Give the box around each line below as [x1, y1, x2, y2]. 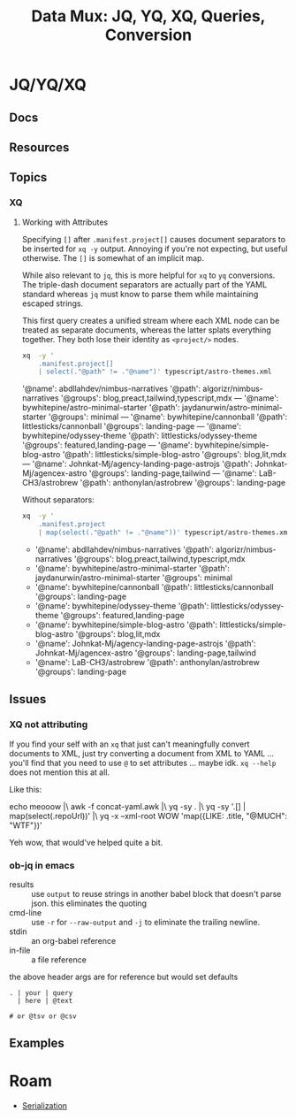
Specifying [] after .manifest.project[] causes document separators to [21, 234, 285, 244]
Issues [9, 692, 47, 707]
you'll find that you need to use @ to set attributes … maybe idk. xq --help [9, 757, 277, 768]
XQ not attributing [9, 718, 88, 731]
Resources [9, 140, 70, 155]
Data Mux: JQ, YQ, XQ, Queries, [31, 6, 266, 27]
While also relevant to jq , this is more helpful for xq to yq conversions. [21, 270, 276, 280]
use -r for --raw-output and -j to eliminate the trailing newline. [31, 916, 261, 927]
